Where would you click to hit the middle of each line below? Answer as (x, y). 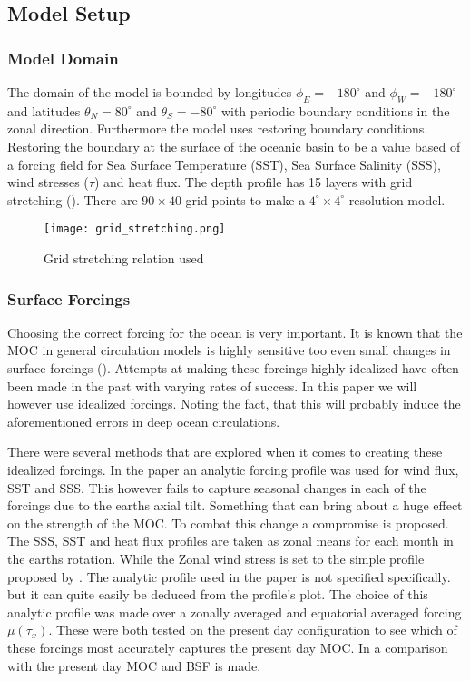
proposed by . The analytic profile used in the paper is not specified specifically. (229, 576)
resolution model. (397, 199)
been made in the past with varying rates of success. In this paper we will (212, 385)
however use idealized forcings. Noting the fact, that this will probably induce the (234, 404)
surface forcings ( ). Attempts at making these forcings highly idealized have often (233, 368)
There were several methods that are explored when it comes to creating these (225, 452)
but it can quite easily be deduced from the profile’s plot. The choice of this (218, 594)
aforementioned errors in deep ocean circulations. (144, 421)
